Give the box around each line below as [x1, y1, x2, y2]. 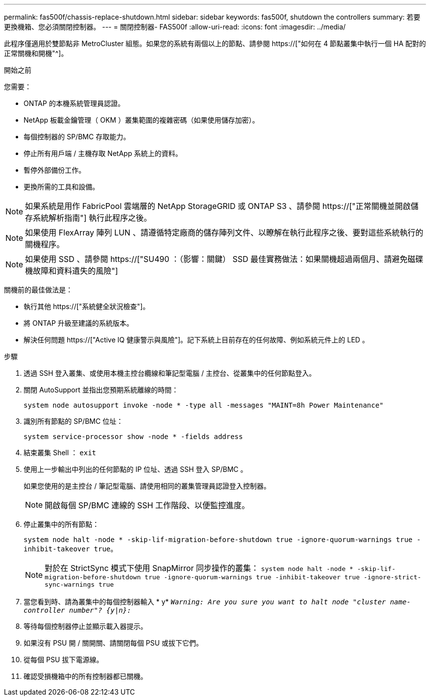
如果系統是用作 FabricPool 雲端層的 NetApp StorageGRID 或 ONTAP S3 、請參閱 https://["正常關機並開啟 [25, 201, 411, 211]
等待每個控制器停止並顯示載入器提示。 [24, 622, 147, 630]
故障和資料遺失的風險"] [33, 266, 118, 276]
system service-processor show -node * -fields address [24, 433, 243, 441]
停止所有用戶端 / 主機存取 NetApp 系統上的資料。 [24, 149, 182, 157]
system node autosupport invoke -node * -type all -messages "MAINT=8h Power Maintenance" [24, 401, 384, 409]
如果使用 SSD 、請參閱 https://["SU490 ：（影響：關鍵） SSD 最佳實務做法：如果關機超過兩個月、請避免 [25, 254, 408, 264]
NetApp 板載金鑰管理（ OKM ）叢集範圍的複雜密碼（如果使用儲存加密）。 [24, 116, 259, 124]
